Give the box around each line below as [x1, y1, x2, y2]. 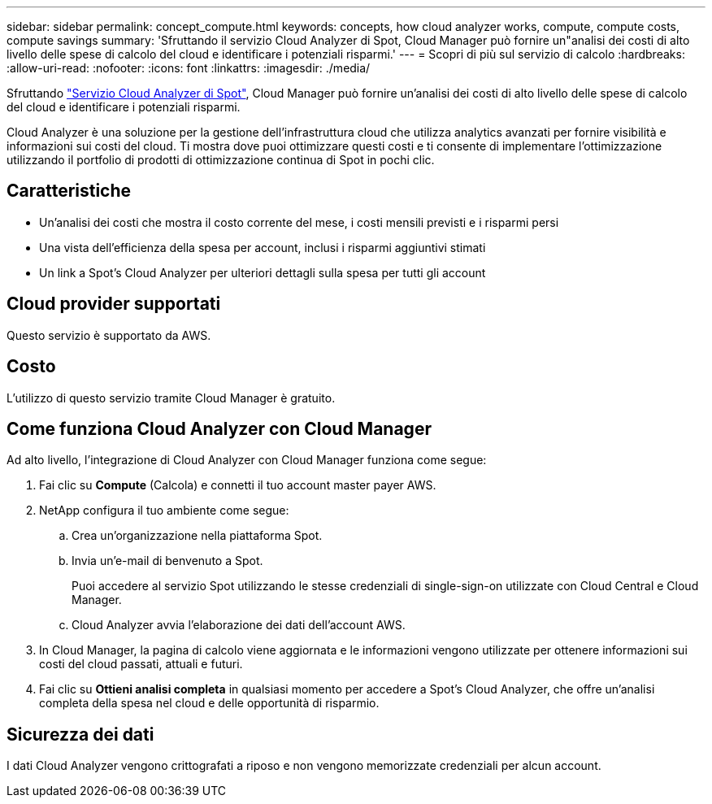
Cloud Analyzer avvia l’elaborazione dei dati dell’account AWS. [72, 618, 406, 632]
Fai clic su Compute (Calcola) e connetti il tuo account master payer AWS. [39, 478, 436, 493]
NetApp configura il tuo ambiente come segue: [39, 503, 289, 518]
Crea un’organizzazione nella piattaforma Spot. [72, 528, 323, 543]
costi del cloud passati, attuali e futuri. [39, 657, 243, 671]
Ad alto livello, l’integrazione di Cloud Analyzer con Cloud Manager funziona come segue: [7, 453, 487, 467]
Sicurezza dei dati [7, 724, 154, 745]
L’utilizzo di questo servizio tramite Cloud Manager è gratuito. [7, 390, 336, 405]
